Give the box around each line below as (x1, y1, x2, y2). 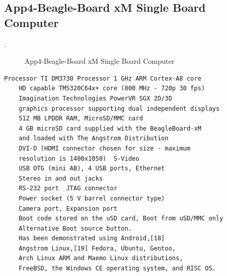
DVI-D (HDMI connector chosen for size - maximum (18, 144, 191, 152)
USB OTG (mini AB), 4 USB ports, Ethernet (18, 165, 165, 172)
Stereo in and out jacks (18, 174, 103, 182)
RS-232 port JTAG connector (18, 185, 117, 192)
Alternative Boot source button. (18, 224, 132, 232)
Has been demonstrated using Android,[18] (18, 235, 165, 242)
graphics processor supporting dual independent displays (18, 105, 220, 112)
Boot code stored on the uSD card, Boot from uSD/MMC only (18, 215, 223, 222)
